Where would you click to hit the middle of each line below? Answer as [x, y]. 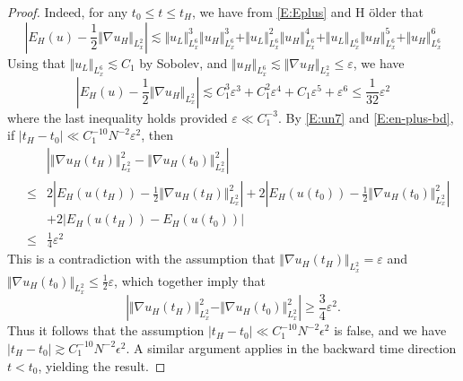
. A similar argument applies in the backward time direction [291, 347]
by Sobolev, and [183, 62]
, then [157, 135]
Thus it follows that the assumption [106, 330]
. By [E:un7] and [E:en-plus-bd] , [366, 117]
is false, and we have [390, 330]
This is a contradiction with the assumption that [141, 259]
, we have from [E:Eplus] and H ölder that [307, 12]
